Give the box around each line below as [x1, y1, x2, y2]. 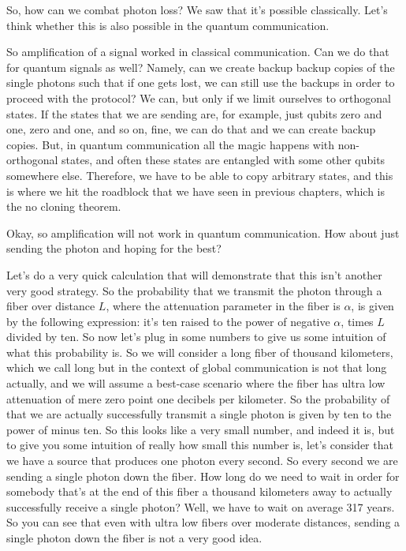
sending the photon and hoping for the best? [6, 240, 222, 257]
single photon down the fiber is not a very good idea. [6, 530, 263, 545]
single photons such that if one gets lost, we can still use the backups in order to [6, 74, 395, 91]
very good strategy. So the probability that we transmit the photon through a [6, 282, 382, 298]
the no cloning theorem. [6, 198, 121, 215]
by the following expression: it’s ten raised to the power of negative [6, 313, 330, 329]
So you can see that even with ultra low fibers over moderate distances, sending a [6, 514, 400, 530]
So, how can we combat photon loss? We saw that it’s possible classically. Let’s [6, 2, 388, 17]
